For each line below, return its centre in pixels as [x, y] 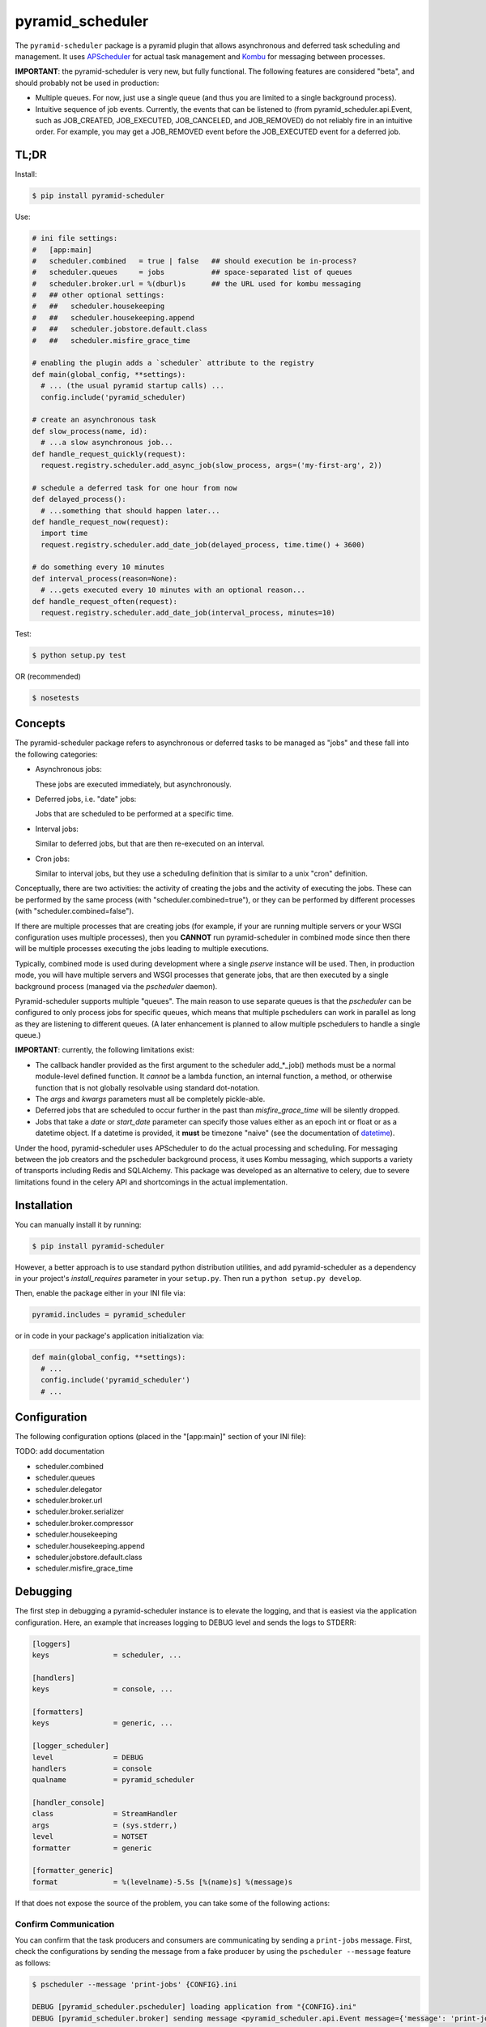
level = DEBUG [87, 1757]
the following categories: [56, 754]
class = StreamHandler [105, 1814]
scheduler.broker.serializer [80, 1511]
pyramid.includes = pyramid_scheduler [109, 1315]
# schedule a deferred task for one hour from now [135, 488]
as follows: [33, 1963]
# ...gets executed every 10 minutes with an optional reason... [173, 590]
